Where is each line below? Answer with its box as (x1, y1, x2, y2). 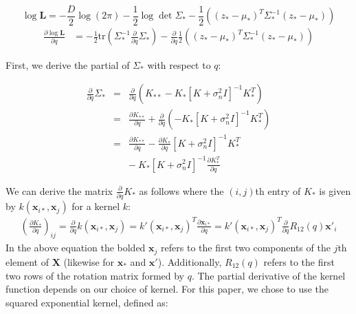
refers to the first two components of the (161, 240, 331, 255)
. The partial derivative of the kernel (191, 268, 346, 282)
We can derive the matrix (5, 183, 113, 198)
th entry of (255, 183, 301, 198)
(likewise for (63, 254, 115, 269)
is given (319, 183, 351, 198)
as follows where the (139, 183, 224, 198)
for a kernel (71, 199, 120, 213)
